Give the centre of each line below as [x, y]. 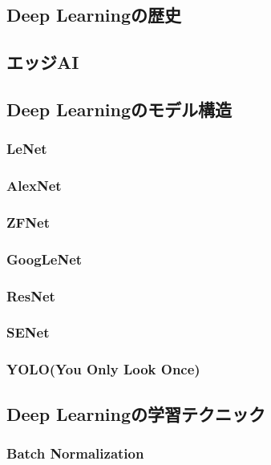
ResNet [31, 295]
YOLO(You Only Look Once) [103, 369]
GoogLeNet [44, 259]
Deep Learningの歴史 [94, 15]
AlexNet [34, 186]
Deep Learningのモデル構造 [119, 109]
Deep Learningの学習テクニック [136, 413]
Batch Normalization [75, 453]
